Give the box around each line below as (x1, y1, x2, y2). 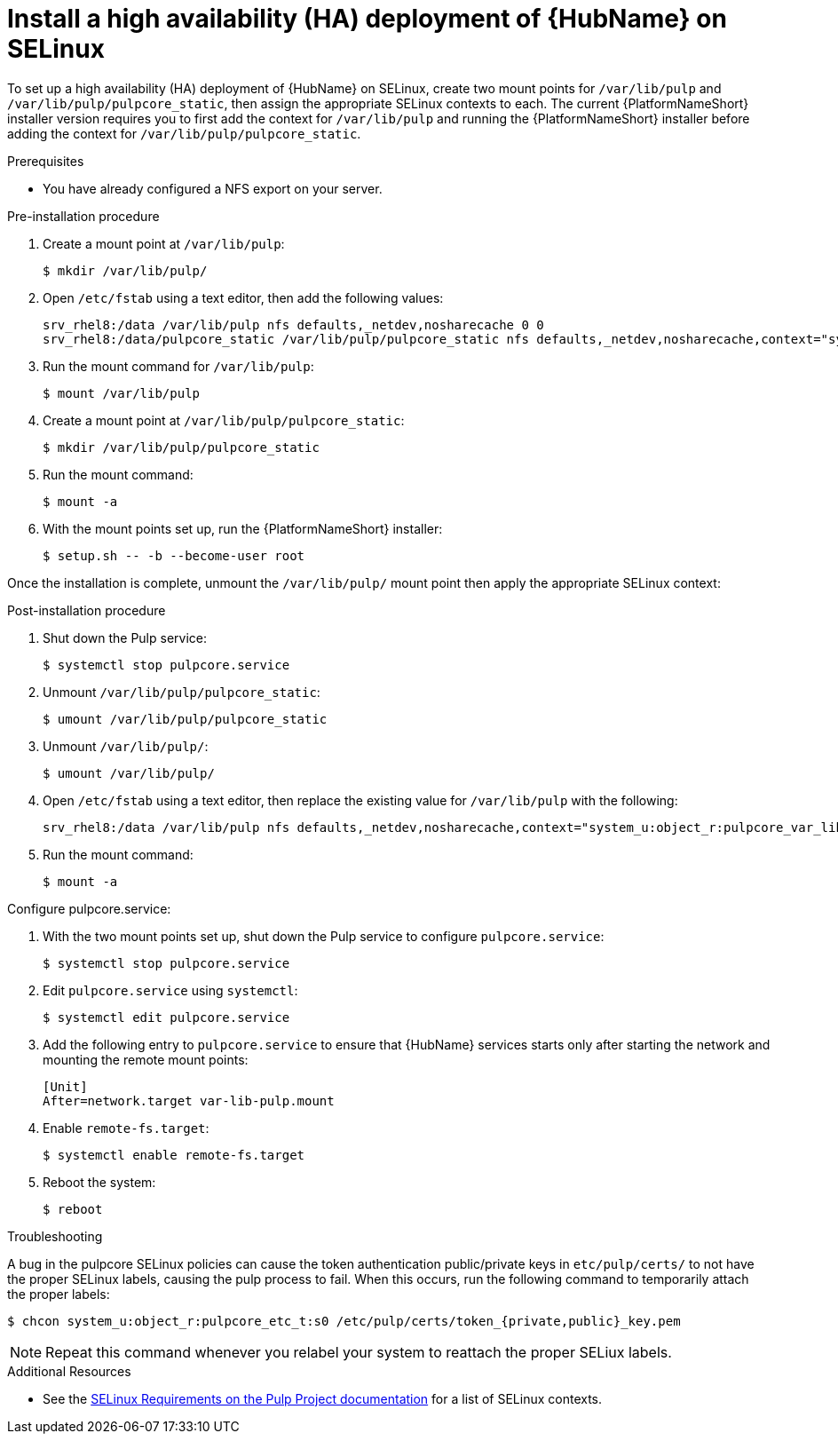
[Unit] (43, 1079, 88, 1094)
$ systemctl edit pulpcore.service (43, 1009, 290, 1025)
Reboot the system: (43, 1174, 156, 1190)
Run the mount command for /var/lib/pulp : (43, 358, 314, 374)
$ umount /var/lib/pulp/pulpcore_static (43, 711, 328, 726)
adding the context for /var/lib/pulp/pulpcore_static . (7, 125, 361, 141)
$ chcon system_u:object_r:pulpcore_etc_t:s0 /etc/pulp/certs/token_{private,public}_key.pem (7, 1313, 681, 1328)
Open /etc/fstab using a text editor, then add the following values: (43, 289, 444, 305)
